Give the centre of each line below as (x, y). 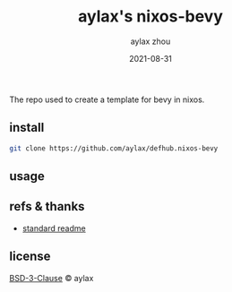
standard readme (54, 228)
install (27, 128)
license (30, 257)
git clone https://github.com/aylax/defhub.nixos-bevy (114, 148)
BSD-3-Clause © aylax (52, 278)
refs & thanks (47, 206)
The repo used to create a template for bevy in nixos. (107, 99)
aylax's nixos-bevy (150, 17)
